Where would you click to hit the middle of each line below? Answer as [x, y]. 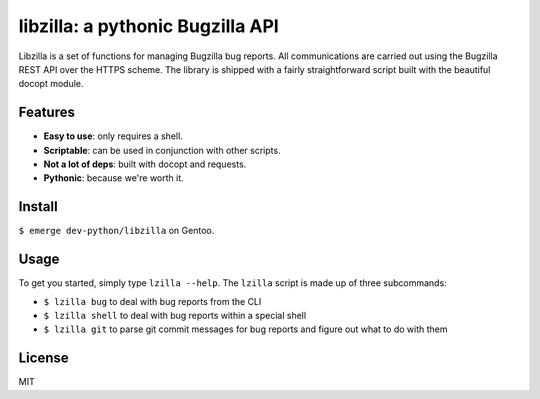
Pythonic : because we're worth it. [113, 178]
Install [38, 206]
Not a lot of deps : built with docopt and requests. [145, 164]
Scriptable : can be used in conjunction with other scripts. [162, 150]
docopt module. [51, 84]
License [43, 358]
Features [46, 112]
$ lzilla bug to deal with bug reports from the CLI [152, 301]
